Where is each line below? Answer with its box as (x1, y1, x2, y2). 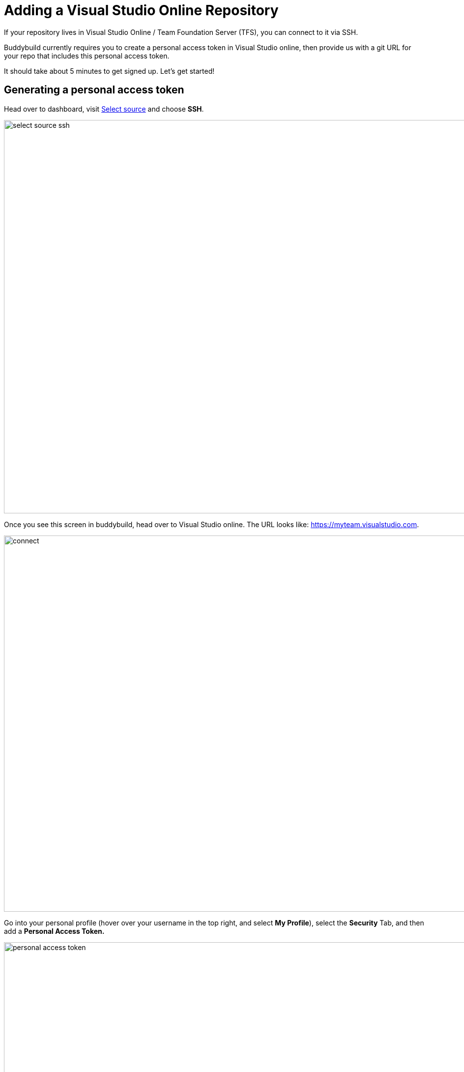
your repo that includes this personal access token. (4, 51, 170, 60)
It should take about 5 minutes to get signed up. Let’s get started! (4, 66, 215, 75)
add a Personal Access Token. (4, 926, 105, 935)
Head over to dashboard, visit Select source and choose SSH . (4, 104, 204, 113)
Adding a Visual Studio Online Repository (4, 2, 279, 19)
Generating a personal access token (4, 84, 184, 96)
